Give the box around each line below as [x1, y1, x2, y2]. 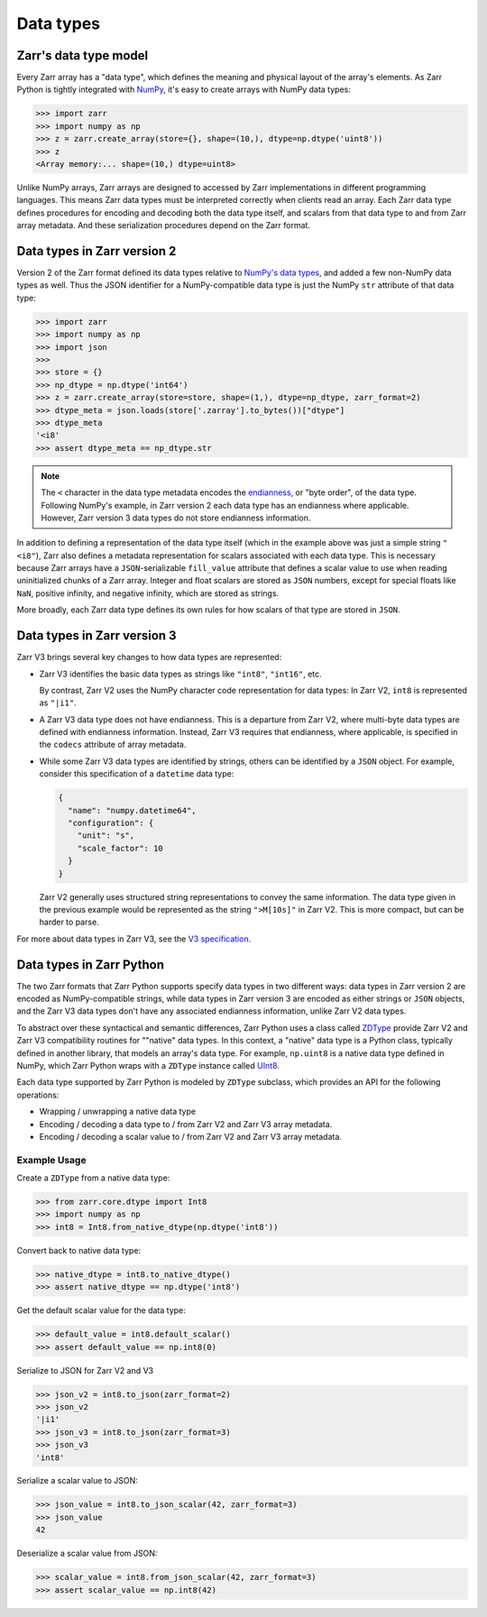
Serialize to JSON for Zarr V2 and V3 [16, 1364, 153, 1375]
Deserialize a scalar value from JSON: [16, 1548, 158, 1559]
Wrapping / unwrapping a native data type [39, 1106, 197, 1117]
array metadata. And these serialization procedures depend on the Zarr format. [16, 220, 311, 231]
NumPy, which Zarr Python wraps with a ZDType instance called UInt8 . [16, 1061, 280, 1070]
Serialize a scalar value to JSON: [16, 1475, 139, 1486]
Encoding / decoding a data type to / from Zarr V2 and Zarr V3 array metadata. [39, 1118, 333, 1129]
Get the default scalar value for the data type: [16, 1305, 187, 1316]
